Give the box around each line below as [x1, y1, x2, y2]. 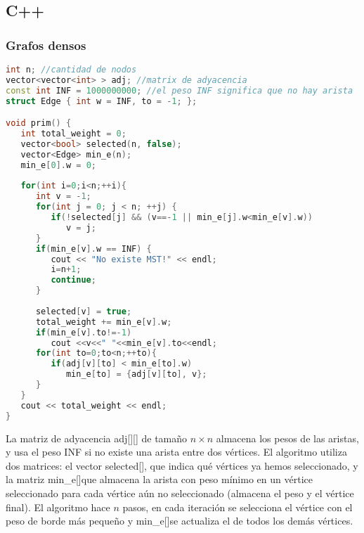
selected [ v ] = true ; [35, 306, 132, 316]
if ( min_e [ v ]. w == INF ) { [35, 243, 152, 254]
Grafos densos [6, 36, 86, 53]
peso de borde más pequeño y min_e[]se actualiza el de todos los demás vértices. [6, 513, 353, 528]
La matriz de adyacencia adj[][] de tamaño [6, 430, 188, 445]
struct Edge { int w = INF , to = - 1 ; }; [6, 96, 197, 106]
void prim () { [6, 118, 72, 129]
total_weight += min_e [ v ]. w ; [35, 316, 172, 327]
